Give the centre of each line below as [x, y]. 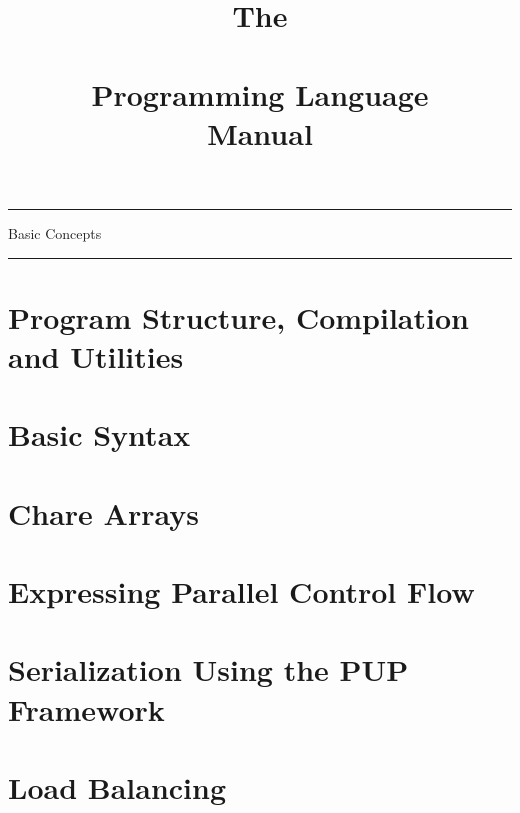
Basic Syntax [99, 434]
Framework [86, 708]
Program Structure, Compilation [238, 316]
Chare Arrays [103, 512]
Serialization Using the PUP [208, 669]
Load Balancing [117, 786]
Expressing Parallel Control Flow [241, 591]
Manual [260, 132]
